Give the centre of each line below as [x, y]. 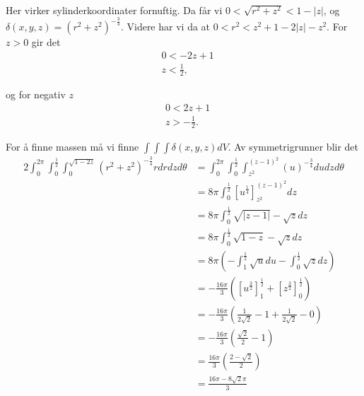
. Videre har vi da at [165, 27]
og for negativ [36, 94]
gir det [46, 42]
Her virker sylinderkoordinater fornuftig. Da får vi [114, 10]
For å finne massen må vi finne [72, 147]
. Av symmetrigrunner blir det [293, 147]
